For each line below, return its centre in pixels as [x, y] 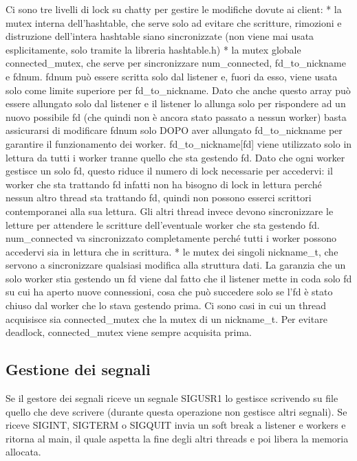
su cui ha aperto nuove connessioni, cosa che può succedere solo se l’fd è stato [169, 292]
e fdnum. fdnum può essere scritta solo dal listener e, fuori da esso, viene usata [172, 76]
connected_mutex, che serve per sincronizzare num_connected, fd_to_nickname [176, 63]
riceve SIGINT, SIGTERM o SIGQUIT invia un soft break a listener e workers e [176, 425]
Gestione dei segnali [78, 369]
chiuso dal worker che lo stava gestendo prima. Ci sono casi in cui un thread [166, 305]
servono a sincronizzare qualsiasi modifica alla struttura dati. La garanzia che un [176, 265]
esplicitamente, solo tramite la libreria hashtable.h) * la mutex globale [153, 49]
